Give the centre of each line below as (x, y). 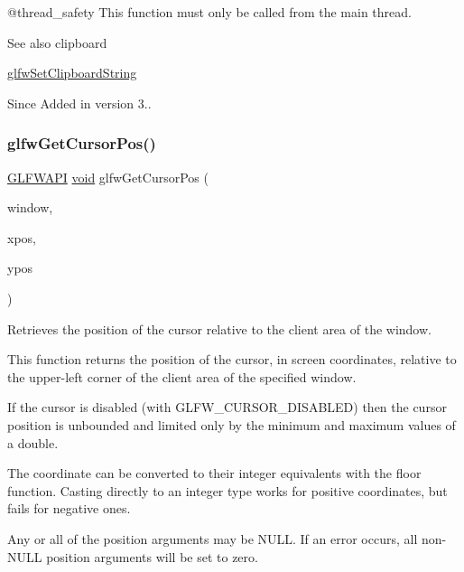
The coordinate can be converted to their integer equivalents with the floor (214, 473)
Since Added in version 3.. (79, 103)
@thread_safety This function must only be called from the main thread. (209, 12)
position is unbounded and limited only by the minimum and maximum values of (232, 424)
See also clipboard (57, 42)
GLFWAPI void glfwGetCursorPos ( (108, 177)
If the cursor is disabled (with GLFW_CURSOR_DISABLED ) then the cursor (227, 407)
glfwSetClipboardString (72, 73)
